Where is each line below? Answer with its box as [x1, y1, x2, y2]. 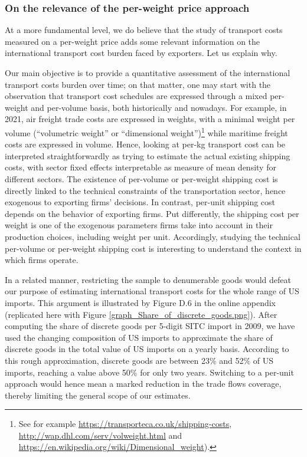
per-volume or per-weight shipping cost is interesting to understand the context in [5, 242, 302, 254]
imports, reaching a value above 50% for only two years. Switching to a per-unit [5, 366, 294, 378]
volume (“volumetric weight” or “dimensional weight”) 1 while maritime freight [5, 124, 288, 139]
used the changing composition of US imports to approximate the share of [5, 331, 273, 343]
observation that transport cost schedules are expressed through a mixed [5, 90, 267, 102]
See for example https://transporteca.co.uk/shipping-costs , [18, 417, 232, 430]
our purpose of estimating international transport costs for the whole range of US [5, 285, 299, 297]
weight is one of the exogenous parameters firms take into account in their [5, 219, 273, 231]
